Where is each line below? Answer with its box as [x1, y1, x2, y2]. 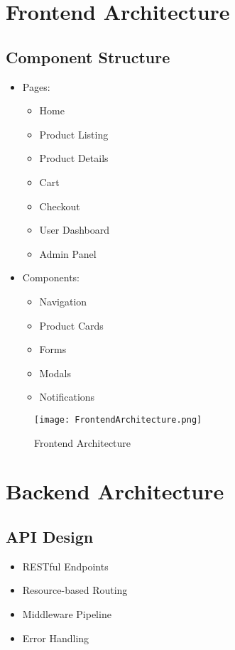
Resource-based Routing [22, 583, 128, 597]
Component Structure [6, 45, 170, 67]
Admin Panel [39, 246, 97, 261]
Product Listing [39, 126, 109, 141]
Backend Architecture [6, 477, 224, 506]
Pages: [22, 79, 50, 94]
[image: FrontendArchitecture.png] [34, 414, 202, 425]
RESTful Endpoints [22, 558, 109, 573]
